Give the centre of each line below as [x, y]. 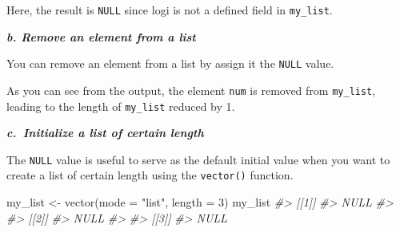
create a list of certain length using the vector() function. [150, 175]
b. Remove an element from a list [101, 36]
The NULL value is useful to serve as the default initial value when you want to [198, 159]
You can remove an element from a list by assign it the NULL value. [170, 63]
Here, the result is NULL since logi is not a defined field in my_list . [170, 10]
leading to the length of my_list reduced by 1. [121, 106]
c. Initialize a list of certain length [105, 133]
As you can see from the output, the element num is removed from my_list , [191, 90]
